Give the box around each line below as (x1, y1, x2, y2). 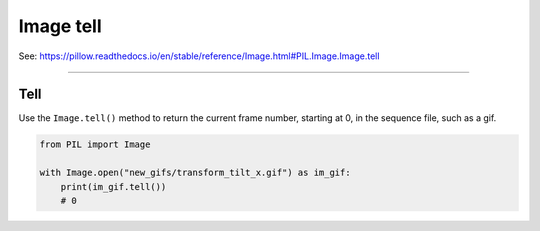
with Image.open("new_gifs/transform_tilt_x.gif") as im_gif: (39, 167, 351, 179)
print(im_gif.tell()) (60, 181, 167, 192)
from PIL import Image (39, 139, 151, 150)
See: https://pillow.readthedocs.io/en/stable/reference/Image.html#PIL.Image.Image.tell (18, 50, 380, 62)
